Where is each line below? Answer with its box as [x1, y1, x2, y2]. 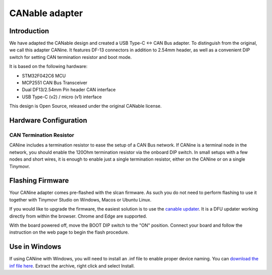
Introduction [9, 27, 49, 35]
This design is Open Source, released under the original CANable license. [9, 103, 162, 109]
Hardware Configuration [9, 116, 88, 124]
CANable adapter [9, 8, 83, 19]
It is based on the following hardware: [9, 63, 88, 70]
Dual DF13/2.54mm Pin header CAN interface [22, 87, 116, 93]
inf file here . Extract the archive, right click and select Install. [9, 262, 135, 269]
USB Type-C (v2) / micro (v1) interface [22, 94, 102, 100]
